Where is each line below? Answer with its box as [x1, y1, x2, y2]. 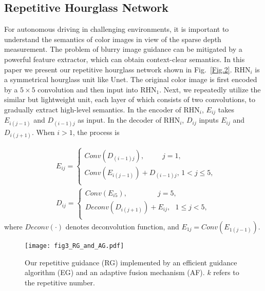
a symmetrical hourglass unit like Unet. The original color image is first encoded [4, 74, 257, 85]
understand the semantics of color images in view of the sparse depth [4, 33, 221, 44]
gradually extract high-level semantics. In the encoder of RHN [4, 104, 200, 114]
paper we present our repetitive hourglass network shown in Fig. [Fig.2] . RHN [4, 64, 251, 74]
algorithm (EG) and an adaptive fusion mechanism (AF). [25, 267, 205, 278]
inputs [199, 114, 219, 125]
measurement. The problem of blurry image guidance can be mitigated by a [4, 44, 242, 54]
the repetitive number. [25, 277, 95, 287]
